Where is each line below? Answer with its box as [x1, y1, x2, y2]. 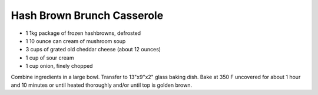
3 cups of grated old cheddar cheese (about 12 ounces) [25, 46, 161, 53]
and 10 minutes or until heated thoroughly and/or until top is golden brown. [11, 81, 193, 89]
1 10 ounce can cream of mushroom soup [25, 37, 126, 44]
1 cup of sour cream [25, 54, 74, 61]
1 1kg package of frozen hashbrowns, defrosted [25, 30, 141, 37]
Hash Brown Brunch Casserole [11, 9, 164, 22]
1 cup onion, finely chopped [25, 63, 93, 70]
